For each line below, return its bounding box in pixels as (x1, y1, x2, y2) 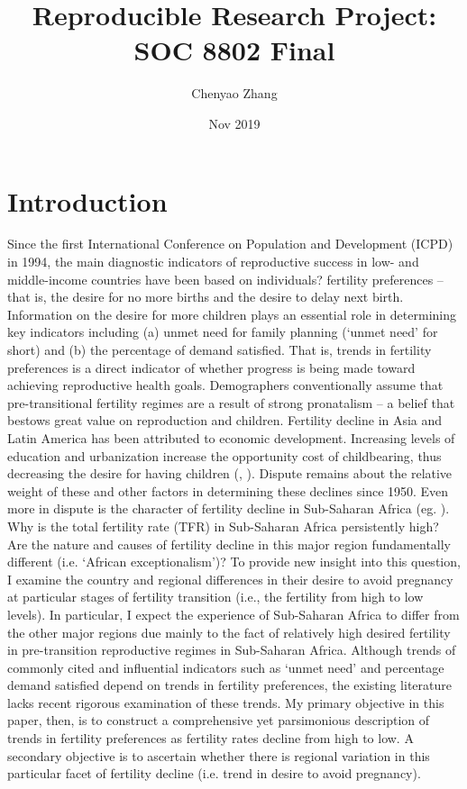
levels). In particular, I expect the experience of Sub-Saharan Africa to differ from (7, 604, 460, 623)
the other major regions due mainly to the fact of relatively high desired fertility (7, 622, 451, 641)
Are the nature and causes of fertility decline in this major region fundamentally (7, 534, 452, 553)
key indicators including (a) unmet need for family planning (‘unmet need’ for (7, 322, 438, 341)
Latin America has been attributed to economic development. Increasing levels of (7, 428, 455, 447)
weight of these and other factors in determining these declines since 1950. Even (7, 481, 449, 500)
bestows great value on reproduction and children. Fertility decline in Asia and (7, 411, 443, 430)
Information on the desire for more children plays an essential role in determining (7, 304, 456, 323)
